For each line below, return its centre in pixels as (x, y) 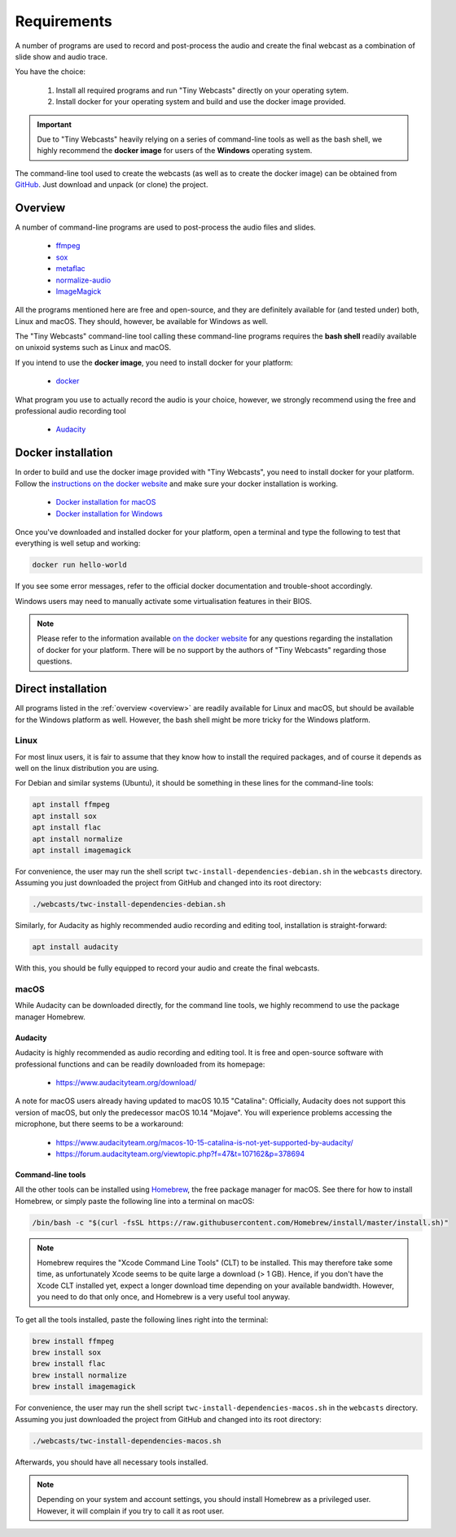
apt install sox (65, 816)
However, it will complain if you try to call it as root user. (131, 1511)
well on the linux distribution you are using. (87, 768)
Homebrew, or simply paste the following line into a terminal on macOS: (135, 1201)
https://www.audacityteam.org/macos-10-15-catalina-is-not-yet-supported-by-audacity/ (204, 1142)
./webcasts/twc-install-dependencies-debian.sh (129, 904)
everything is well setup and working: (78, 543)
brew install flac (69, 1364)
